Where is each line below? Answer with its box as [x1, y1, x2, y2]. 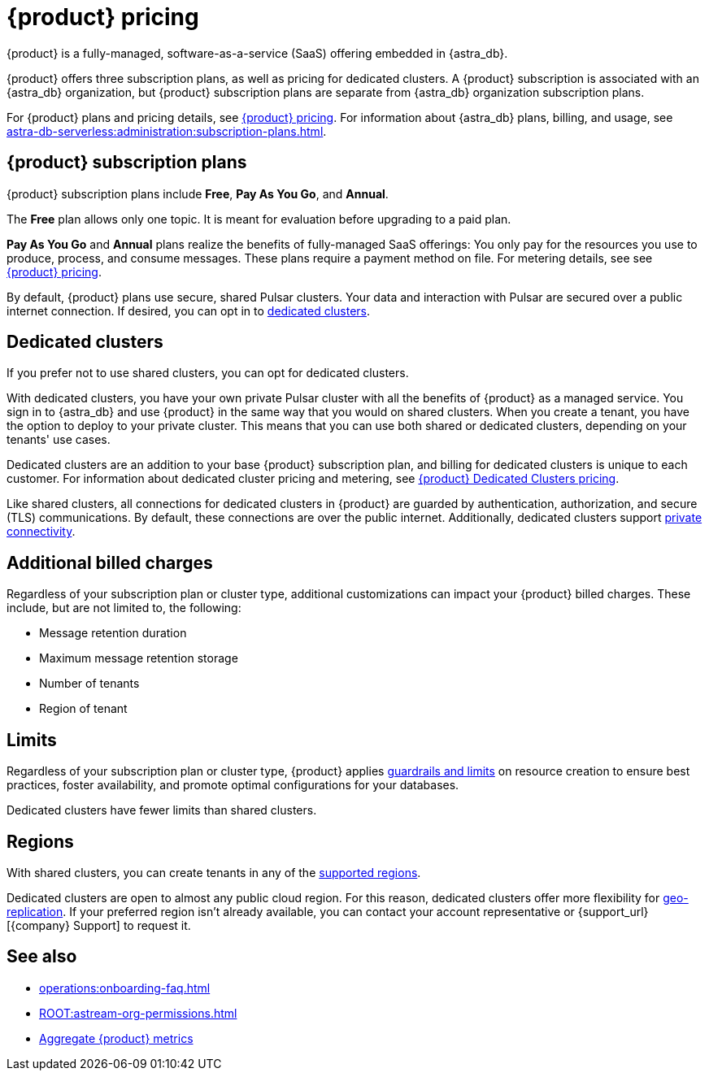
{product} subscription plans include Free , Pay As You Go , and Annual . [7, 186, 389, 201]
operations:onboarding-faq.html [39, 980, 211, 995]
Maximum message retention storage [39, 651, 238, 666]
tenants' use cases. [7, 432, 111, 447]
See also [7, 946, 77, 967]
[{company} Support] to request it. [7, 918, 191, 932]
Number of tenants [39, 676, 140, 691]
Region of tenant [39, 701, 128, 716]
